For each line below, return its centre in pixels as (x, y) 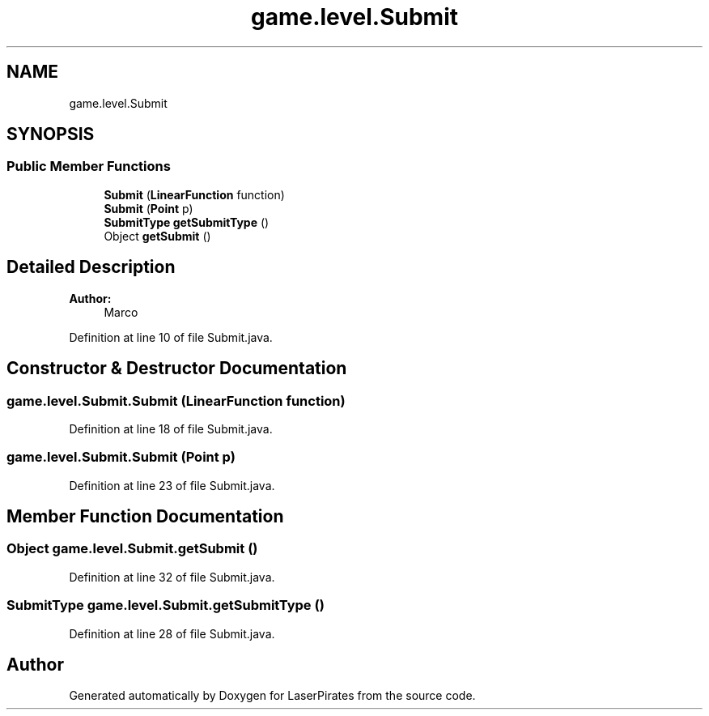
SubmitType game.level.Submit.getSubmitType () (166, 605)
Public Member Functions (89, 166)
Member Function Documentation (145, 517)
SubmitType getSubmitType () (187, 222)
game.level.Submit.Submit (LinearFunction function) (176, 401)
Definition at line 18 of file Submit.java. (171, 428)
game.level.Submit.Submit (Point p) (121, 457)
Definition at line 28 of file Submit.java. (172, 633)
